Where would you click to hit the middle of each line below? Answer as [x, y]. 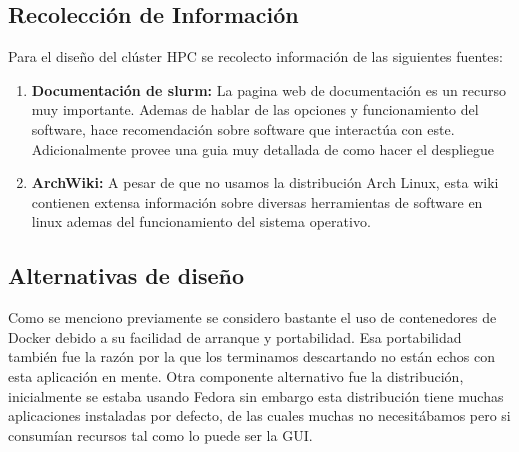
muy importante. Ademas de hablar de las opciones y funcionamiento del [255, 109]
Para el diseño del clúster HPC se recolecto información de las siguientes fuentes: [255, 56]
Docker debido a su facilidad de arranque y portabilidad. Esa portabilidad [235, 336]
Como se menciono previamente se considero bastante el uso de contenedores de [252, 317]
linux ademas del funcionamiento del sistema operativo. [201, 221]
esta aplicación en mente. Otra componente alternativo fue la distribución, [236, 375]
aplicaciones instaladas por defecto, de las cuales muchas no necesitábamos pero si [259, 415]
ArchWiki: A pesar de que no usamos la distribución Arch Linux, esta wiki [265, 182]
